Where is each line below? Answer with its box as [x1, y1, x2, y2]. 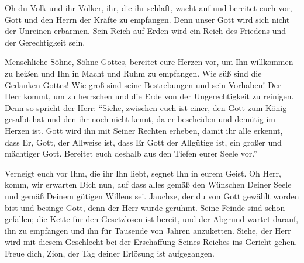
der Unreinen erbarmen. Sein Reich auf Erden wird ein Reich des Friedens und [5, 25, 286, 37]
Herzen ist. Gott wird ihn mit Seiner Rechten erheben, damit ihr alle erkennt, [5, 124, 283, 136]
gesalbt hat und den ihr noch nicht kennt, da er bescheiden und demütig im [5, 113, 276, 125]
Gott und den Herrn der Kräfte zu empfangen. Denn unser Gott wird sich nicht [5, 13, 290, 25]
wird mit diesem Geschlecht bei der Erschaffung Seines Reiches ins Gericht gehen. [5, 236, 298, 248]
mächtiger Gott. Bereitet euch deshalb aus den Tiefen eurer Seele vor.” [5, 147, 257, 160]
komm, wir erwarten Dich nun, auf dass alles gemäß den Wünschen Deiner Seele [5, 178, 292, 191]
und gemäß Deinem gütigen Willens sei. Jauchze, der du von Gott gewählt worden [5, 189, 299, 202]
